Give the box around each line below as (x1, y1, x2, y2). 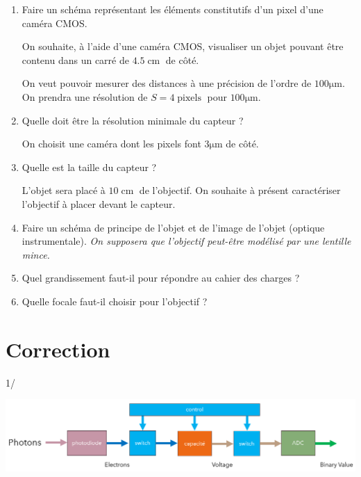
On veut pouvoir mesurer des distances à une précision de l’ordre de (22, 76, 312, 90)
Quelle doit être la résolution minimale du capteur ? (22, 113, 244, 127)
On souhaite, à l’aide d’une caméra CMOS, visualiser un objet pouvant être (22, 39, 344, 54)
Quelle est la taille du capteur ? (22, 159, 157, 174)
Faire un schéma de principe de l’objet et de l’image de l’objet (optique (22, 220, 325, 234)
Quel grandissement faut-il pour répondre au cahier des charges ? (22, 270, 300, 285)
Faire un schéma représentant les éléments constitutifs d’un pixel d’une (22, 2, 324, 16)
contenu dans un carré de (22, 52, 129, 67)
